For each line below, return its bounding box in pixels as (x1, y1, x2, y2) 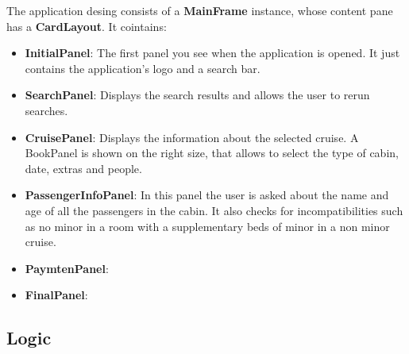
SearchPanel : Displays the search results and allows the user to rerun (25, 87, 370, 103)
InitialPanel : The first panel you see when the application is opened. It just (25, 44, 400, 61)
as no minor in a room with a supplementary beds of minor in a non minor (25, 217, 390, 234)
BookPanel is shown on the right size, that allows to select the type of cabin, (25, 144, 399, 161)
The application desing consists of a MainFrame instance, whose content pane (6, 2, 393, 18)
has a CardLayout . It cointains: (6, 17, 167, 34)
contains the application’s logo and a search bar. (25, 60, 260, 76)
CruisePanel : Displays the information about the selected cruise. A (25, 129, 359, 145)
